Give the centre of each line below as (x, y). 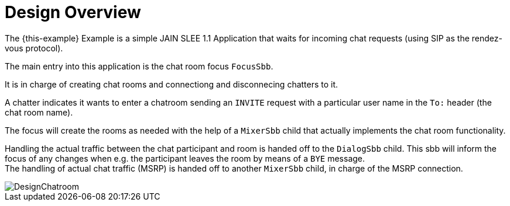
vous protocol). (34, 48)
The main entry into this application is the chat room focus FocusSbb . (139, 66)
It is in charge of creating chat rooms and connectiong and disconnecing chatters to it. (172, 84)
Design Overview (73, 12)
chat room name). (39, 112)
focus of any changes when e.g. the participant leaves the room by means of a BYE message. (185, 158)
